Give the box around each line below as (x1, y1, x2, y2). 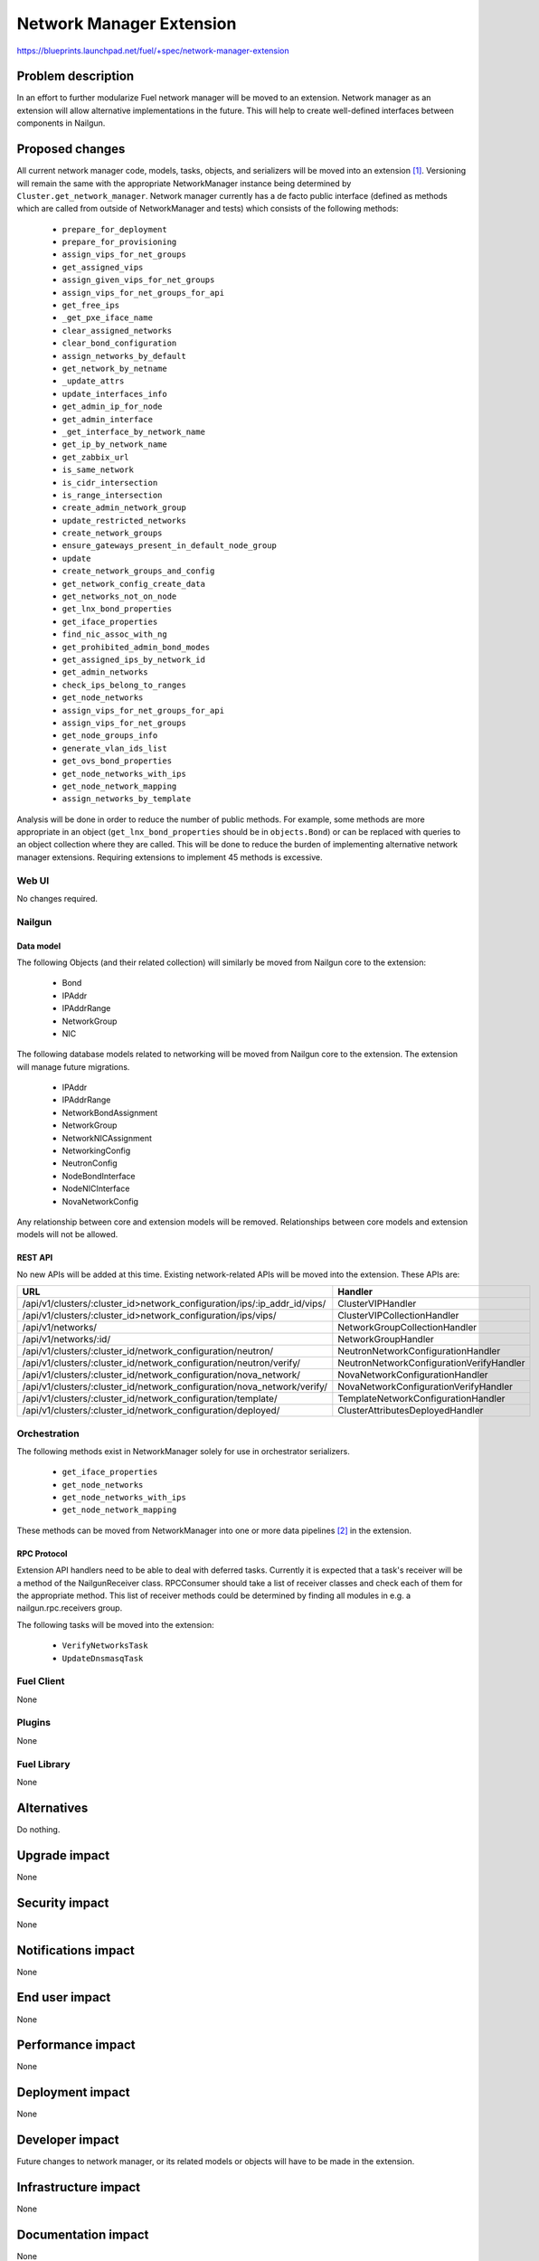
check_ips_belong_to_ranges (61, 679, 187, 690)
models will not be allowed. (16, 1229, 118, 1240)
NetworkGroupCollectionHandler (337, 1321, 478, 1334)
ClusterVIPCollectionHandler (337, 1310, 459, 1322)
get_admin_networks (61, 667, 148, 677)
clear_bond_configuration (61, 338, 177, 348)
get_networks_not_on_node (61, 591, 177, 601)
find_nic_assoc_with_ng (61, 629, 167, 639)
